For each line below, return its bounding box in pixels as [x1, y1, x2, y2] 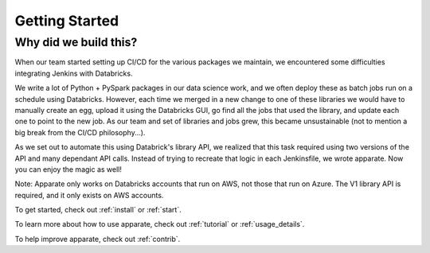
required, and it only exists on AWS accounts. [14, 190, 164, 200]
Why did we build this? [14, 35, 138, 49]
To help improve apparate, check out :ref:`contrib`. [14, 234, 181, 243]
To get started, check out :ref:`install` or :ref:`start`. [14, 205, 182, 215]
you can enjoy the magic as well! [14, 164, 123, 174]
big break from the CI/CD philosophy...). [14, 127, 146, 137]
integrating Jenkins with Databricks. [14, 68, 133, 78]
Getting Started [14, 12, 119, 29]
